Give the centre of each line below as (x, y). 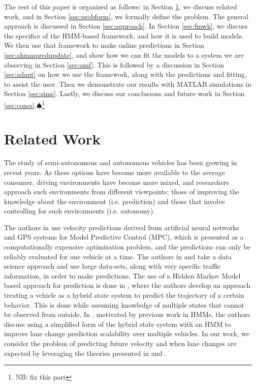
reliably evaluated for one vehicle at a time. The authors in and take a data (118, 256)
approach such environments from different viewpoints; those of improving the (122, 192)
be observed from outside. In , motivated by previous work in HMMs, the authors (127, 314)
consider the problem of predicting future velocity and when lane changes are (120, 343)
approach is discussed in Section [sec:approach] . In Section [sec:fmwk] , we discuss (126, 26)
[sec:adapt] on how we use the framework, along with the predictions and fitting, (126, 74)
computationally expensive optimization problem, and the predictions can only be (127, 247)
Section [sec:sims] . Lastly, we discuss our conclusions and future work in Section (124, 93)
